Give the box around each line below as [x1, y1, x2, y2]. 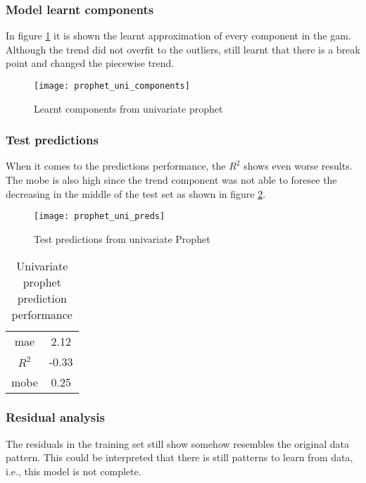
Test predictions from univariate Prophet [34, 231, 210, 246]
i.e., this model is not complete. [6, 463, 141, 478]
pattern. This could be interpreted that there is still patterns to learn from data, [6, 450, 353, 465]
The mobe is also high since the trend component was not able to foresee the [6, 172, 337, 187]
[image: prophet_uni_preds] [34, 211, 165, 222]
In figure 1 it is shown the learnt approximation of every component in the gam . [6, 28, 351, 43]
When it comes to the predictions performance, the [6, 158, 226, 173]
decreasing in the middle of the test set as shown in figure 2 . [6, 186, 266, 201]
